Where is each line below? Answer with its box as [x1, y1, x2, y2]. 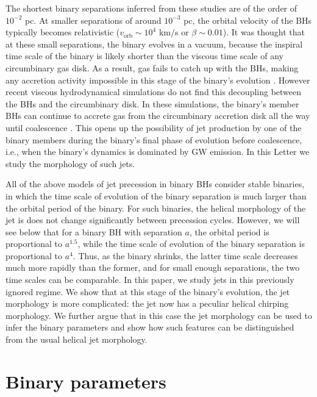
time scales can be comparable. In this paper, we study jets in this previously [5, 273, 294, 286]
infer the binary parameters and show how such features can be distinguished [5, 321, 294, 334]
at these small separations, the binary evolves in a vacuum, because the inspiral [5, 37, 303, 50]
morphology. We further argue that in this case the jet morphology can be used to [5, 309, 312, 321]
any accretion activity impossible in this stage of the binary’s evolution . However [5, 73, 310, 86]
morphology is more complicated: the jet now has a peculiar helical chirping [5, 297, 289, 310]
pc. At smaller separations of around [24, 13, 162, 26]
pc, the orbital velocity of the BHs [183, 13, 312, 26]
